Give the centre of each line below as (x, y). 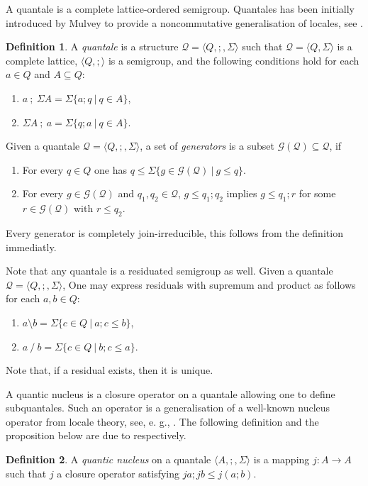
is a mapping (281, 459)
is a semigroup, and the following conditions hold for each (234, 60)
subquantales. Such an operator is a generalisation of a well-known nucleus (168, 408)
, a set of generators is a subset (207, 146)
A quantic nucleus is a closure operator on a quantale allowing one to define (171, 393)
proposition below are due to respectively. (96, 435)
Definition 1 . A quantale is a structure (92, 46)
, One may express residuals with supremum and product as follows (209, 284)
